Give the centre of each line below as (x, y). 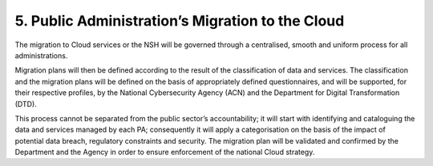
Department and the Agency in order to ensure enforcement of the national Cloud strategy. (165, 152)
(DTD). (26, 104)
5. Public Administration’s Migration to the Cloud (180, 21)
